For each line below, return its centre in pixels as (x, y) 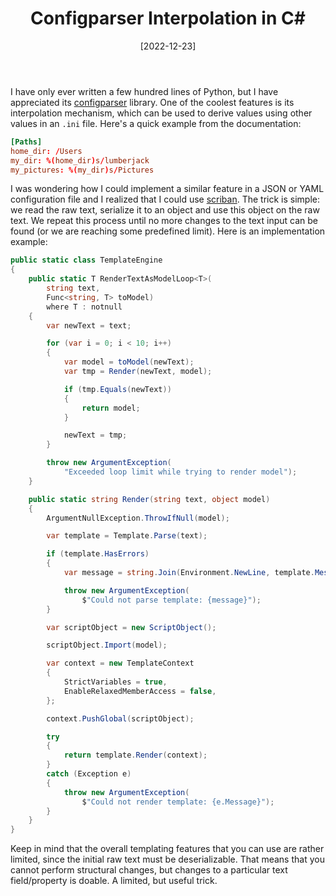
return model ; (111, 408)
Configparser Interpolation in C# (168, 18)
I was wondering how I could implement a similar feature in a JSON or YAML (167, 189)
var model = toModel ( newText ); (129, 362)
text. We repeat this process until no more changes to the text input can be (164, 221)
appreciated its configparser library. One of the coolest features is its (152, 102)
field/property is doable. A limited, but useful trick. (114, 881)
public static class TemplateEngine (86, 260)
